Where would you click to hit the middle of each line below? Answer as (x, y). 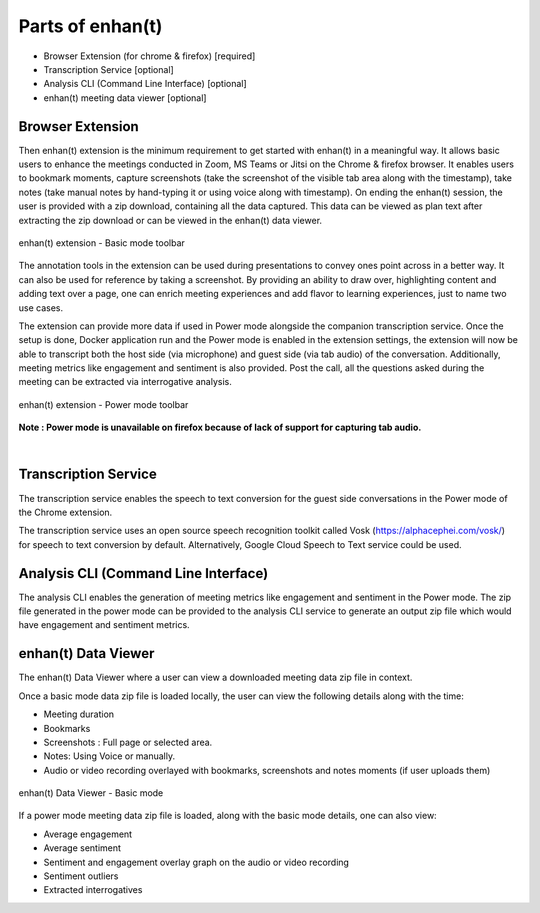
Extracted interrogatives (93, 890)
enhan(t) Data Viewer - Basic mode (91, 793)
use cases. (41, 307)
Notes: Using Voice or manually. (109, 756)
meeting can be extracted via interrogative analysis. (125, 382)
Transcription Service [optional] (108, 69)
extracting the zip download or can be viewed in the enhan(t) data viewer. (170, 220)
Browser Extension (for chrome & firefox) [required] (149, 56)
